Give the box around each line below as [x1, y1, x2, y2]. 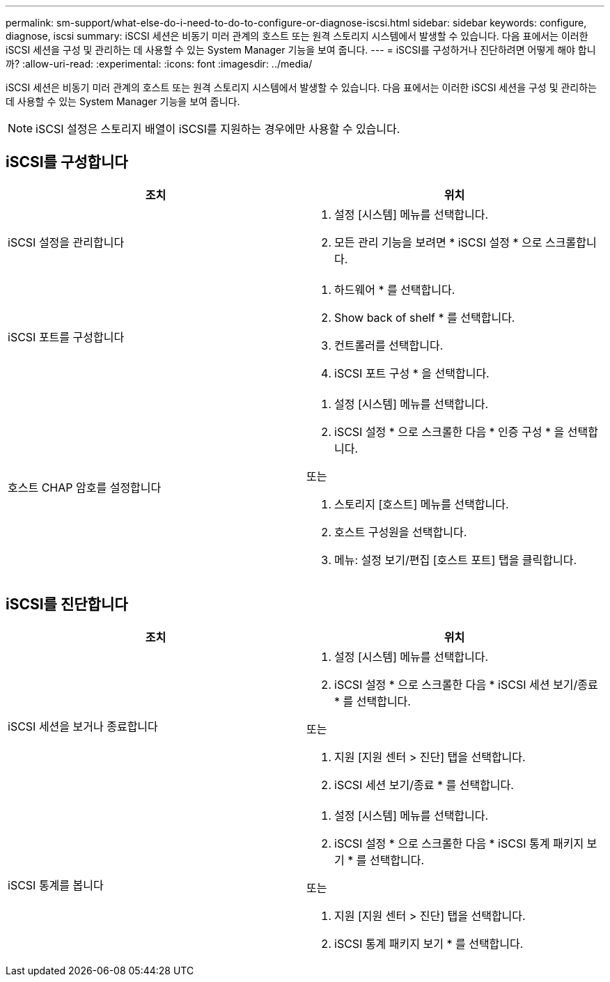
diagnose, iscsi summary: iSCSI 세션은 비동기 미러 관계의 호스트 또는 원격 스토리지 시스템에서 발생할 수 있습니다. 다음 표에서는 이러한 [6, 30, 588, 42]
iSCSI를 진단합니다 [6, 595, 128, 614]
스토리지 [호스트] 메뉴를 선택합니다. [334, 497, 509, 511]
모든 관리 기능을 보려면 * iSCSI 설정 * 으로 [334, 235, 542, 249]
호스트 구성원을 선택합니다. [334, 524, 467, 539]
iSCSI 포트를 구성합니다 [8, 329, 125, 344]
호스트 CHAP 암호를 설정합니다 [8, 480, 162, 494]
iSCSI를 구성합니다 [6, 153, 128, 171]
